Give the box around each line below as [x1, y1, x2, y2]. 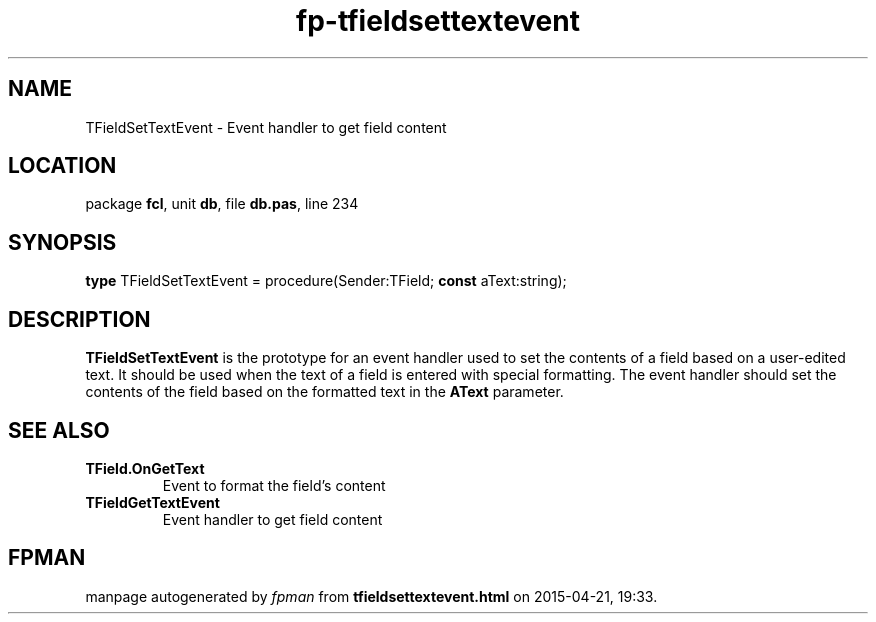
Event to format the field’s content [162, 476, 386, 494]
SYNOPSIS [8, 229, 117, 255]
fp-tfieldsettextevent [296, 4, 580, 38]
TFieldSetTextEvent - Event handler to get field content [85, 118, 447, 136]
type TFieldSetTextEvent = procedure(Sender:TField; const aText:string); [85, 272, 567, 290]
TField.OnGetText [85, 459, 205, 477]
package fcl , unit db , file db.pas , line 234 [85, 195, 359, 213]
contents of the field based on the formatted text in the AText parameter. [85, 383, 564, 401]
